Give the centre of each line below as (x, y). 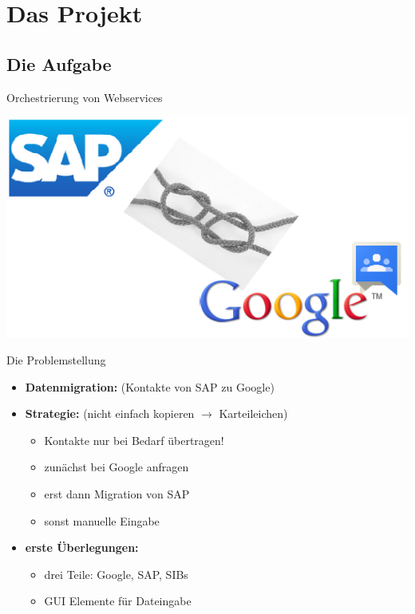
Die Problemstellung (56, 360)
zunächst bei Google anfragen (117, 467)
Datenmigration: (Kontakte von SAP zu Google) (150, 386)
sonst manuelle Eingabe (102, 520)
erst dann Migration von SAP (117, 494)
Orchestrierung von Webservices (85, 97)
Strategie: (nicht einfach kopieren (110, 413)
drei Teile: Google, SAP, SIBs (116, 574)
